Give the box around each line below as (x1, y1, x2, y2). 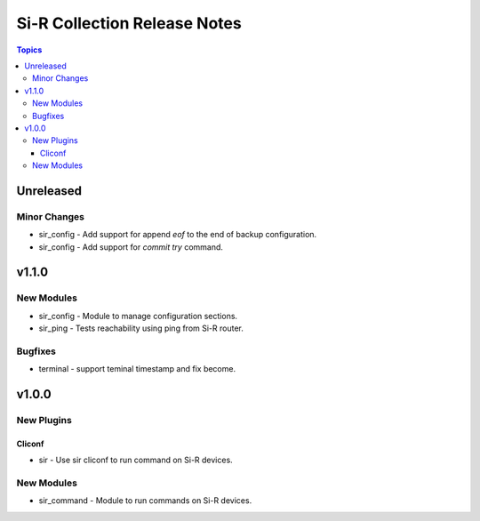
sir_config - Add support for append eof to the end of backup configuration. (38, 229, 317, 240)
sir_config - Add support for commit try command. (38, 241, 224, 252)
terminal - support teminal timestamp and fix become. (38, 364, 236, 374)
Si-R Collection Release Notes (16, 13, 242, 33)
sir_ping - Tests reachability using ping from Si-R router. (38, 323, 244, 333)
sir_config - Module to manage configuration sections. (38, 310, 238, 321)
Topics (16, 44, 43, 55)
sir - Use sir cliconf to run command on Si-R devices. (38, 454, 233, 466)
